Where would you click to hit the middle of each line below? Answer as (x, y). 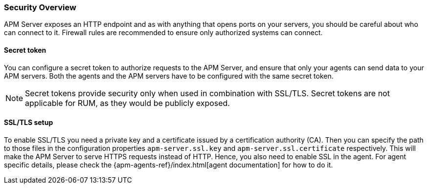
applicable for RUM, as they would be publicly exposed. (127, 103)
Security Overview (40, 7)
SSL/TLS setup (29, 123)
